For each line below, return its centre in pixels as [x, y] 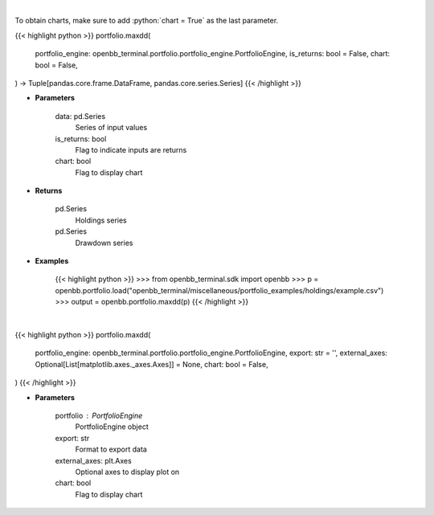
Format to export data [111, 449]
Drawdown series [104, 243]
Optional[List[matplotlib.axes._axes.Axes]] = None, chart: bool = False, [151, 364]
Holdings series [101, 220]
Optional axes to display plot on [127, 472]
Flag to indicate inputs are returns [131, 149]
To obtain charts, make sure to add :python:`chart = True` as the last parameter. [147, 21]
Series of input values [111, 128]
